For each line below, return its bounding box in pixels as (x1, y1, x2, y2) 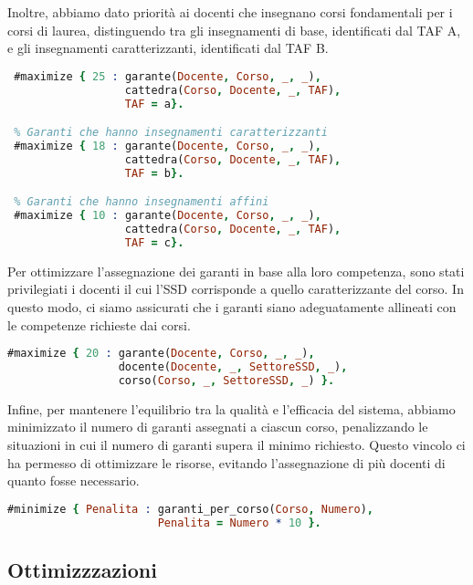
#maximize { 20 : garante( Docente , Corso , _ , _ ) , (7, 347, 315, 360)
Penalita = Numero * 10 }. (157, 516, 321, 529)
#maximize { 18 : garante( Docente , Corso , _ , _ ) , (14, 139, 321, 152)
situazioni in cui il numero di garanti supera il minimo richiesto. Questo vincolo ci (7, 434, 466, 454)
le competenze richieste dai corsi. (7, 315, 191, 334)
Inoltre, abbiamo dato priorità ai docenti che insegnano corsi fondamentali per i (7, 3, 453, 21)
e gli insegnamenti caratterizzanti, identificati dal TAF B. (7, 38, 329, 57)
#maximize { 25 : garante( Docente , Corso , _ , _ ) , (14, 69, 321, 83)
